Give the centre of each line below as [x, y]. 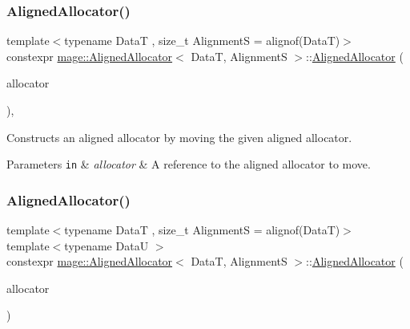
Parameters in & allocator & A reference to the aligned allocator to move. [189, 164]
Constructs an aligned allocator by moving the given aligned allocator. [179, 137]
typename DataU [107, 245]
